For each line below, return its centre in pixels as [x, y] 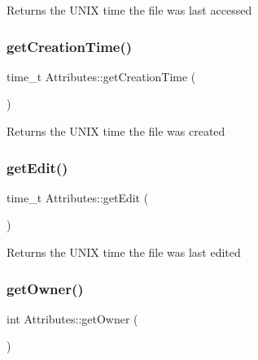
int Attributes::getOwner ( [72, 318]
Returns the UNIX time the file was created [116, 131]
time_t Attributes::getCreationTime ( [101, 76]
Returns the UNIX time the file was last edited [124, 252]
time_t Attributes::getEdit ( [78, 197]
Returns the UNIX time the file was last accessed [129, 10]
